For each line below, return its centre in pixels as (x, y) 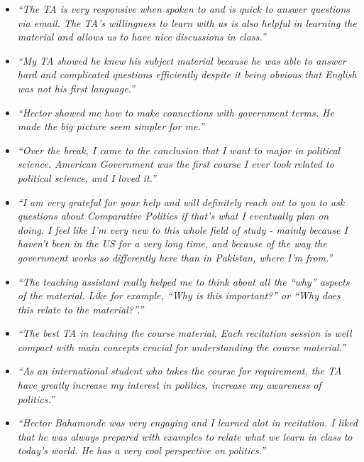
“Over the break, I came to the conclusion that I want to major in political (179, 150)
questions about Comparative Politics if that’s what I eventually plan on (173, 216)
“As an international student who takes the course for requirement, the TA (180, 371)
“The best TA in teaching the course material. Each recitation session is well (184, 333)
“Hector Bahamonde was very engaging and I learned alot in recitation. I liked (187, 423)
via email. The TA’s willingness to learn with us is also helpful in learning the (187, 22)
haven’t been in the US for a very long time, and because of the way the (172, 243)
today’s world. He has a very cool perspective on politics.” (141, 450)
